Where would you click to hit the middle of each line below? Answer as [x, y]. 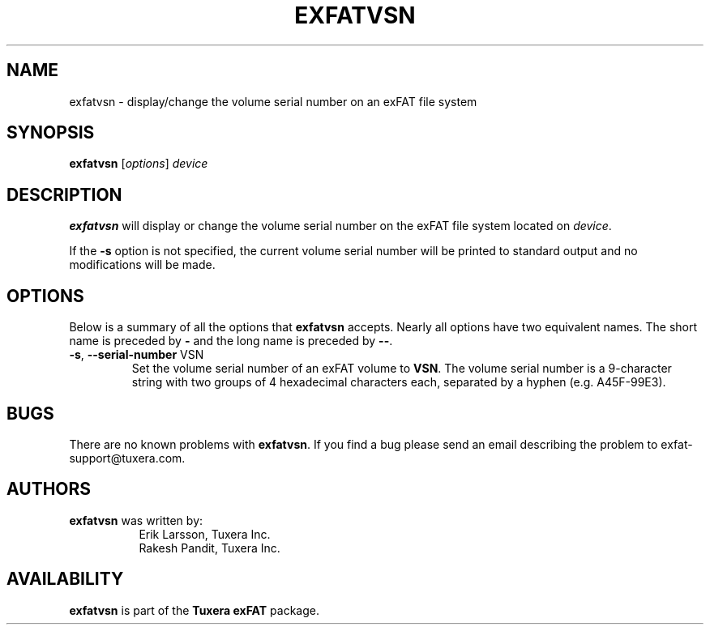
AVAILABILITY [65, 579]
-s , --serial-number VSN [137, 355]
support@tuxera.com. [127, 458]
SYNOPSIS [51, 133]
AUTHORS [49, 489]
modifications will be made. [142, 265]
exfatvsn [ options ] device [139, 164]
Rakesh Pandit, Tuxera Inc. [210, 548]
